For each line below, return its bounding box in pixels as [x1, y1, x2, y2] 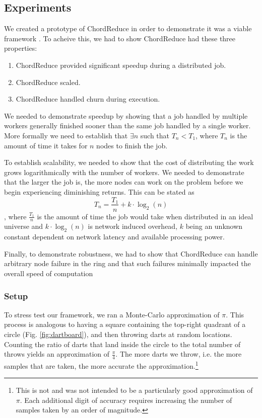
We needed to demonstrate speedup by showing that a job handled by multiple [4, 110, 248, 121]
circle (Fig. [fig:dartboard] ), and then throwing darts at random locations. [4, 328, 232, 339]
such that [140, 130, 170, 140]
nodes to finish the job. [96, 140, 168, 150]
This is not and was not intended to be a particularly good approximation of [16, 385, 253, 395]
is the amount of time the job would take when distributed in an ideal [37, 211, 253, 221]
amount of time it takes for [4, 140, 88, 150]
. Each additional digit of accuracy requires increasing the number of [20, 394, 232, 405]
